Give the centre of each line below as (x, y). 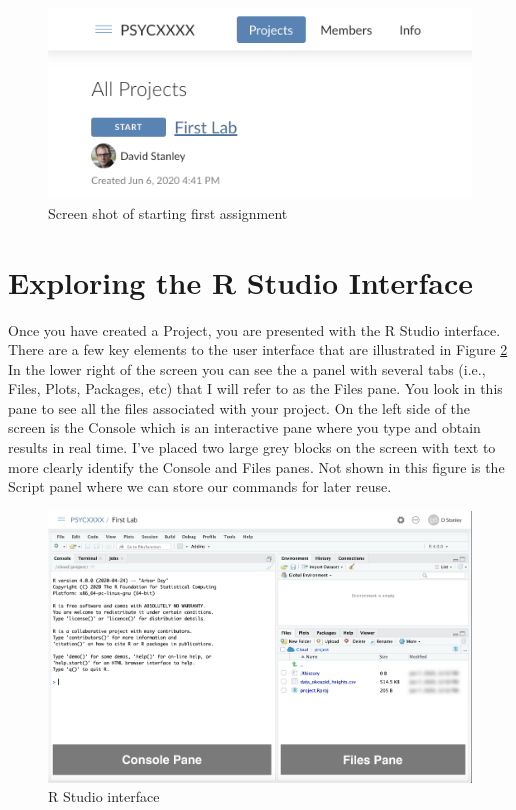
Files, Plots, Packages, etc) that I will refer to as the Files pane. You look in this (255, 388)
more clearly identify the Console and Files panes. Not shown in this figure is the (256, 466)
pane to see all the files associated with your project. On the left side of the (239, 407)
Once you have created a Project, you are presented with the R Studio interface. (254, 329)
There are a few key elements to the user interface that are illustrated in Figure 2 (258, 349)
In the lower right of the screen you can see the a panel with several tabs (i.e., (247, 368)
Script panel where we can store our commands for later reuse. (200, 486)
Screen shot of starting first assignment (168, 212)
